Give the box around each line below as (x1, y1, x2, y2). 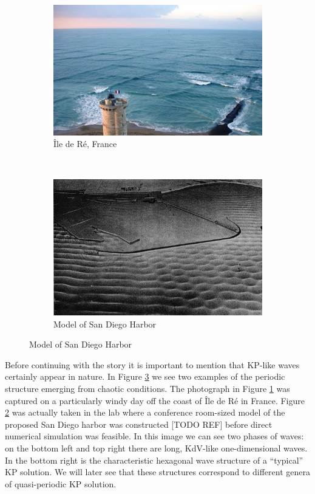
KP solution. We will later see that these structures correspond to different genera (5, 465, 310, 478)
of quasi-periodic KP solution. (5, 477, 117, 490)
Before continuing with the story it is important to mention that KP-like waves (5, 358, 300, 371)
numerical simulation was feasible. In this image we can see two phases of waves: (5, 430, 304, 442)
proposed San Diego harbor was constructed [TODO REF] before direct (5, 417, 273, 430)
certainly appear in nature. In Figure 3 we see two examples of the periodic (5, 370, 285, 383)
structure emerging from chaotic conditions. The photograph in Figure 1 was (5, 382, 290, 394)
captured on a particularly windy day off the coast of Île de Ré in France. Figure (5, 394, 305, 407)
